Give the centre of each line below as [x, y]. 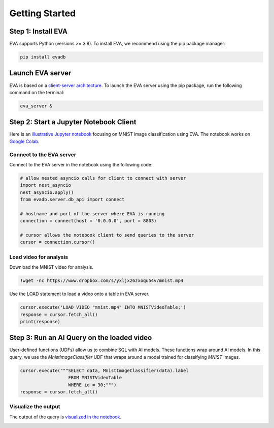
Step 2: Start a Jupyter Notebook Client [73, 122]
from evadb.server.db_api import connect [72, 199]
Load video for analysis [39, 257]
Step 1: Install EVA [39, 31]
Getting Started [43, 13]
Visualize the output [35, 407]
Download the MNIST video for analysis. [52, 267]
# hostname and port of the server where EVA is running [92, 213]
